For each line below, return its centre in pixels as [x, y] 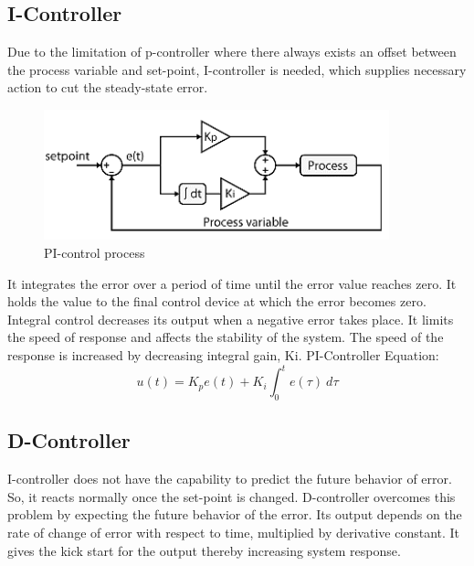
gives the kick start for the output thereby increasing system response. [204, 550]
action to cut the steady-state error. [108, 87]
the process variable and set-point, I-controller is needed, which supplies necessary [237, 69]
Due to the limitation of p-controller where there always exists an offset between [232, 52]
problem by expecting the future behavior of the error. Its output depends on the [235, 514]
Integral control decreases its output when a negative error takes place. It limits [231, 319]
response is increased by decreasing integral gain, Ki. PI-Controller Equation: [223, 355]
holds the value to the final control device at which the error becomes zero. [217, 301]
